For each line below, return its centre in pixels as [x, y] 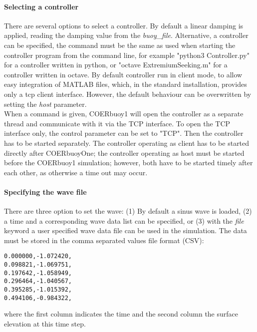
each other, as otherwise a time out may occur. [76, 172]
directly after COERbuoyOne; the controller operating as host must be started [124, 153]
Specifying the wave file [45, 191]
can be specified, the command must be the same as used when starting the [120, 45]
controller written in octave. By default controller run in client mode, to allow [123, 74]
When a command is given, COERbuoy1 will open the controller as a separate [124, 114]
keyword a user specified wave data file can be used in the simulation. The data [126, 230]
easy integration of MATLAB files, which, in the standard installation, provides [126, 84]
